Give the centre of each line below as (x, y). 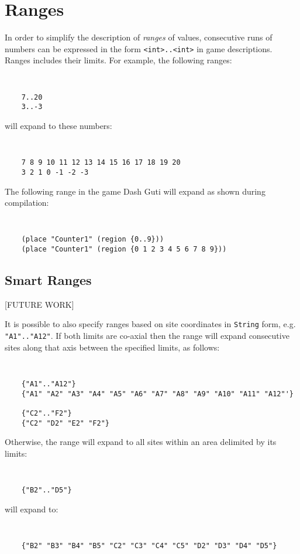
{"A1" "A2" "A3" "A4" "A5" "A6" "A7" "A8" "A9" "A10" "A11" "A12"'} (157, 394)
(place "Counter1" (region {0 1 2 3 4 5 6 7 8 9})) (124, 249)
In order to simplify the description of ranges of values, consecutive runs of (139, 37)
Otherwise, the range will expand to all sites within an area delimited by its (141, 442)
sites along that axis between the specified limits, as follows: (112, 347)
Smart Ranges (48, 280)
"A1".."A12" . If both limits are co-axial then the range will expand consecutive (147, 336)
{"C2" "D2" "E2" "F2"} (65, 423)
